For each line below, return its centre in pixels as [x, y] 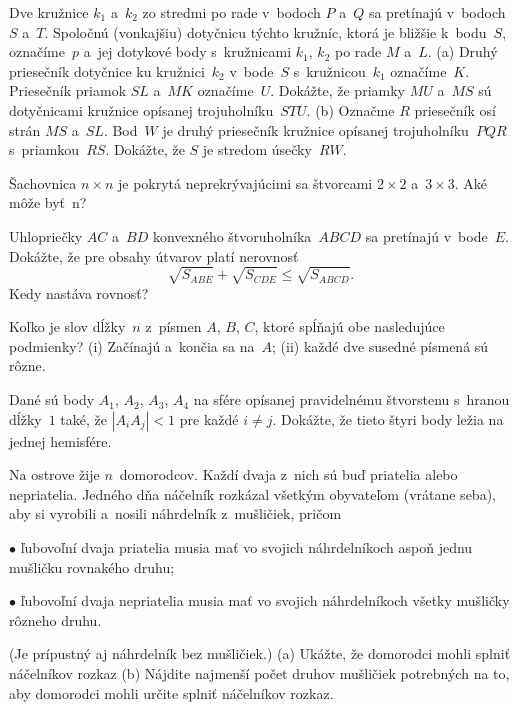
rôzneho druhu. [55, 619]
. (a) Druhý [462, 51]
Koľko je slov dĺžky [67, 326]
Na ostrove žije [54, 474]
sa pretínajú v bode [426, 235]
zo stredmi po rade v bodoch [231, 12]
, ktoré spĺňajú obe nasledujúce [349, 326]
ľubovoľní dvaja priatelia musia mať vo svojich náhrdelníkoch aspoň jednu [246, 547]
